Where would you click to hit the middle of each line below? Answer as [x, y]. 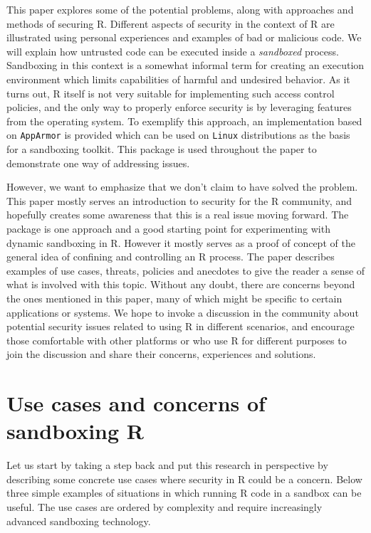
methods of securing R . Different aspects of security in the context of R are [171, 23]
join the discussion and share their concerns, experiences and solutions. [161, 354]
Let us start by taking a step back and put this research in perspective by [167, 465]
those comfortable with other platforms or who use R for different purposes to [177, 340]
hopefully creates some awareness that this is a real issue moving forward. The [178, 215]
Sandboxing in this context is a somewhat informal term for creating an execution [185, 65]
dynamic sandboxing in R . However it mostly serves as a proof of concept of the [181, 242]
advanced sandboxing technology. [79, 521]
